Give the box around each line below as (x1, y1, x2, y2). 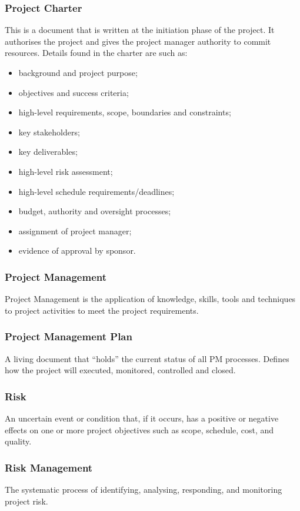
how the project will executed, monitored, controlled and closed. (5, 364, 236, 376)
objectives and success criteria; (18, 86, 129, 98)
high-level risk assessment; (18, 165, 113, 177)
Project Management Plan (5, 329, 132, 344)
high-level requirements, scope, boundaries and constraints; (18, 106, 231, 118)
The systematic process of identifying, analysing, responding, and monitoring (5, 483, 282, 495)
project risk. (5, 495, 48, 507)
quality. (5, 435, 32, 447)
